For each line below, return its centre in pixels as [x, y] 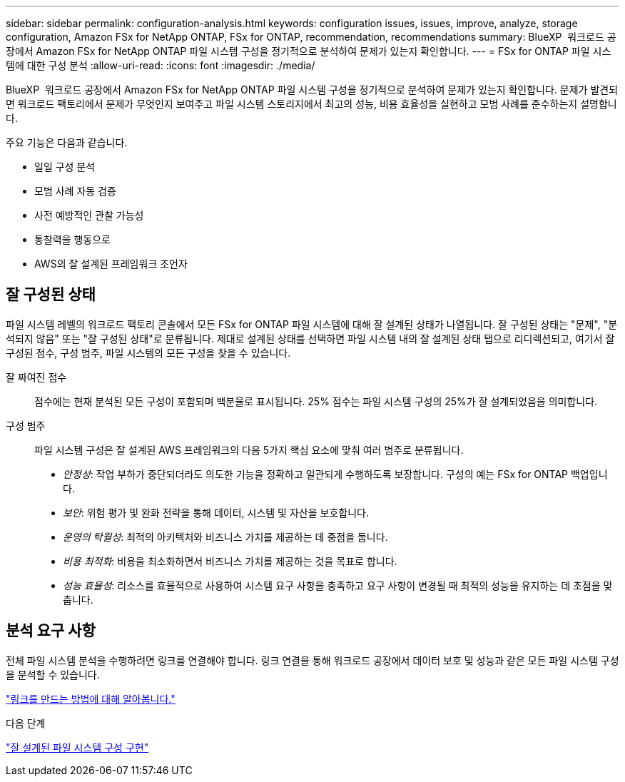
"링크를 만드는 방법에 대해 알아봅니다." [91, 699]
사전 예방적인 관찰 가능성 [89, 215]
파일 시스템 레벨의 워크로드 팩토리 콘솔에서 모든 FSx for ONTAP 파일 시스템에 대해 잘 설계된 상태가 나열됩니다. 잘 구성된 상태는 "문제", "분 [312, 324]
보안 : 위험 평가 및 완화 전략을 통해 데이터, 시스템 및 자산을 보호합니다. [216, 512]
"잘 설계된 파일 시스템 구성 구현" [77, 747]
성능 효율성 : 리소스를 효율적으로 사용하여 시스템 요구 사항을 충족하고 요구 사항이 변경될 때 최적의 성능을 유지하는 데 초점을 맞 [338, 585]
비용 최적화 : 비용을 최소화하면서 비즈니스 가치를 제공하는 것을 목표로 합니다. [230, 561]
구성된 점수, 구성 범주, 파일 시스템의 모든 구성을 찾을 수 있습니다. [148, 352]
